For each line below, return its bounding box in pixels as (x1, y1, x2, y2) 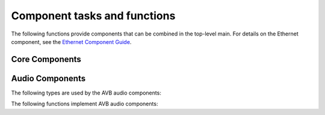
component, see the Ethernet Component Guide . (11, 38, 132, 45)
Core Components (11, 54, 81, 64)
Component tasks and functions (11, 9, 176, 22)
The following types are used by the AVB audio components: (11, 89, 162, 96)
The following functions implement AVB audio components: (11, 100, 158, 108)
